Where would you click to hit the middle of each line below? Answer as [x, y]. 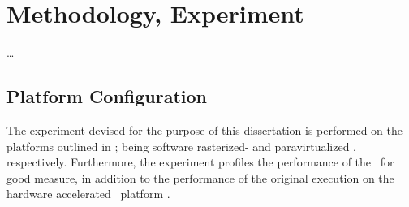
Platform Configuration [107, 96]
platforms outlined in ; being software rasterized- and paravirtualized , [182, 146]
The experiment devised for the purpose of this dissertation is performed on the [204, 129]
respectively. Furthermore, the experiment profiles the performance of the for [200, 162]
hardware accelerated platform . [88, 194]
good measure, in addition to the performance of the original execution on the [200, 177]
